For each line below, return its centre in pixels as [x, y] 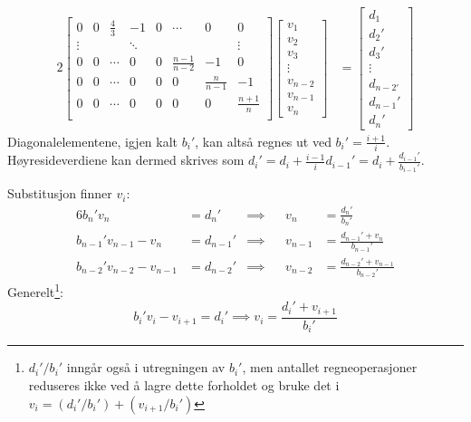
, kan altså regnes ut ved [263, 141]
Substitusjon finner [60, 193]
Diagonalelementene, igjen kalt [93, 141]
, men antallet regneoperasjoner [330, 367]
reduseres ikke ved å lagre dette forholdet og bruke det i [184, 385]
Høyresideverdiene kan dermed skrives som [126, 160]
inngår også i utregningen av [146, 367]
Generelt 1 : [35, 290]
